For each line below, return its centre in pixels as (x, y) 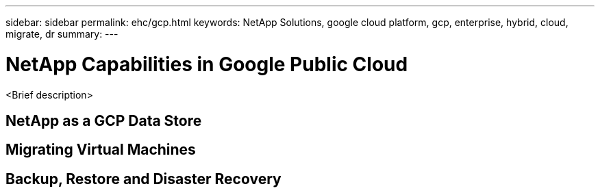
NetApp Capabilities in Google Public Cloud (207, 64)
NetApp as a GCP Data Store (104, 120)
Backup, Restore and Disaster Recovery (143, 179)
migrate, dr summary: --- (62, 34)
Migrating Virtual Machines (101, 150)
